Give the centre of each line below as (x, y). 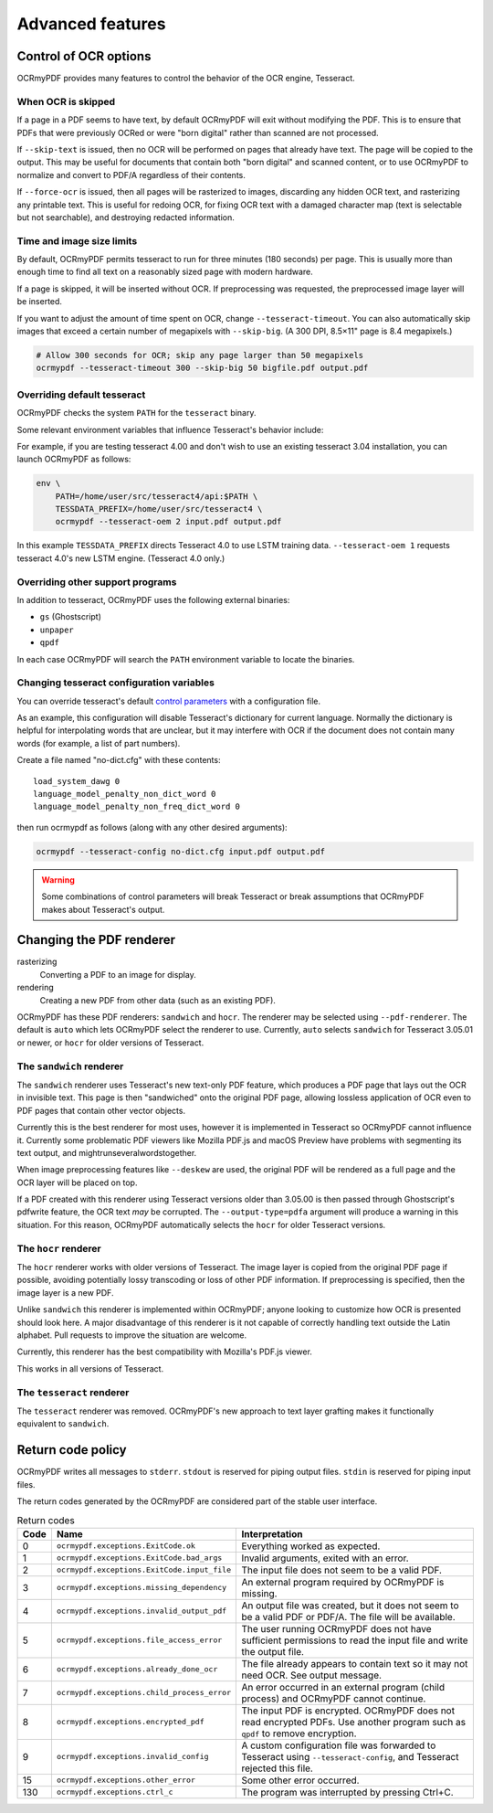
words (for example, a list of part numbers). (99, 743)
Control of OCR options (84, 56)
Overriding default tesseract (81, 395)
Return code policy (72, 1450)
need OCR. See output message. (312, 1675)
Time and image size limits (77, 240)
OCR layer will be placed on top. (77, 1182)
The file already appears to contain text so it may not (355, 1663)
